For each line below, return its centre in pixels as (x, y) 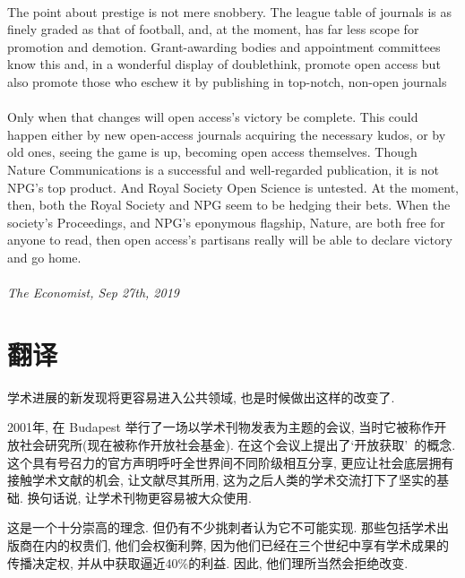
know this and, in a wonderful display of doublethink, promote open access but (224, 64)
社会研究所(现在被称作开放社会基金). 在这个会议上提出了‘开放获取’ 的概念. (237, 444)
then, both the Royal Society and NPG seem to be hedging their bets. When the (229, 205)
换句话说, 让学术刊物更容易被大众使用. (139, 497)
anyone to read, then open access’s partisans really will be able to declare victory (230, 240)
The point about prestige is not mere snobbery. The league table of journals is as (230, 11)
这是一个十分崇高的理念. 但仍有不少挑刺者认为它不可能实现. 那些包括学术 (222, 527)
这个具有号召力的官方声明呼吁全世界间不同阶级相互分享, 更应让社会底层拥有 (231, 462)
